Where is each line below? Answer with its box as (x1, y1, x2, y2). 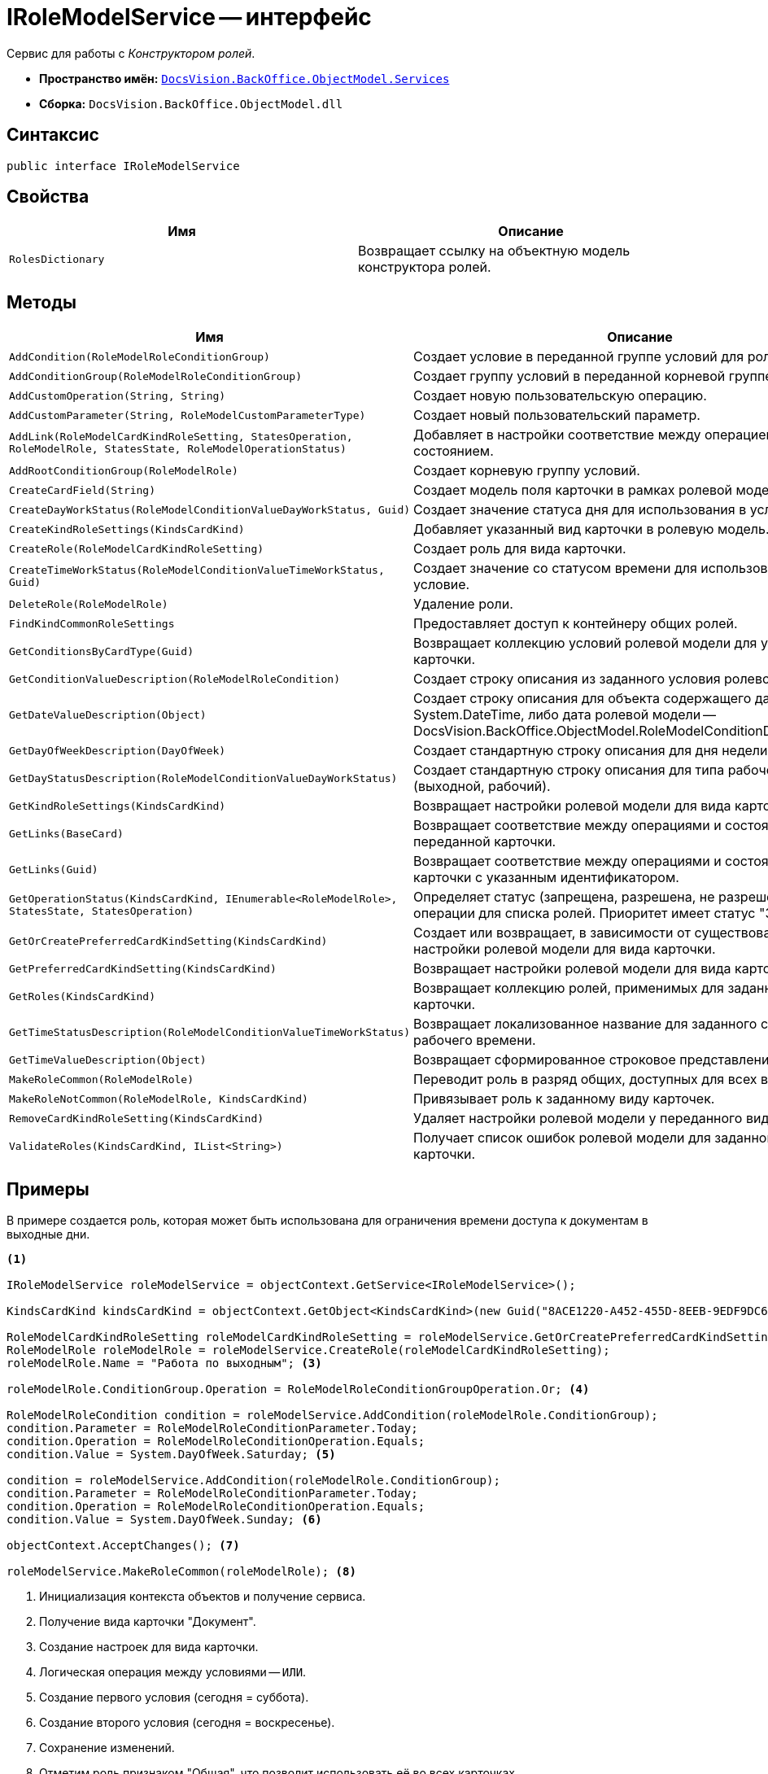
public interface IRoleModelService (7, 159, 240, 173)
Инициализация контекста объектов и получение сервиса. (39, 1589, 366, 1604)
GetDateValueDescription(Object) (9, 708, 207, 721)
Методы (7, 291, 76, 312)
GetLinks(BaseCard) (9, 827, 124, 840)
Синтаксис (7, 125, 99, 146)
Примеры (7, 1178, 89, 1199)
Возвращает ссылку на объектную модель (358, 243, 631, 260)
